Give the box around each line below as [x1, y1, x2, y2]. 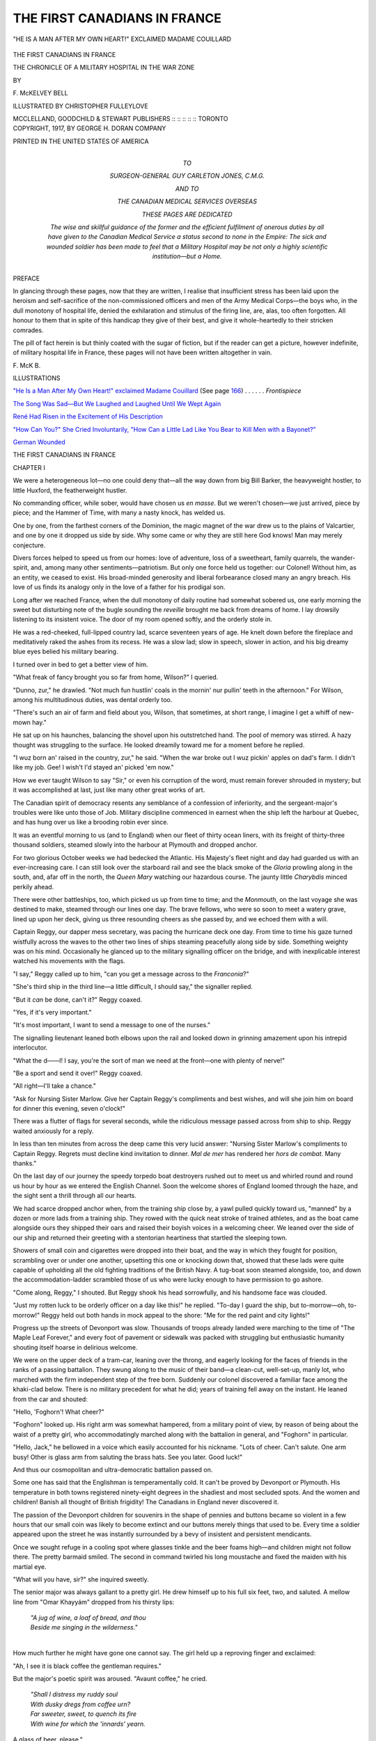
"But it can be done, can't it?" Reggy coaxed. [13, 995, 143, 1004]
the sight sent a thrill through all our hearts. [13, 1192, 137, 1200]
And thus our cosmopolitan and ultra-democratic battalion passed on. [13, 1465, 213, 1474]
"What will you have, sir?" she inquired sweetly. [13, 1575, 149, 1584]
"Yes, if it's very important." [13, 1008, 92, 1016]
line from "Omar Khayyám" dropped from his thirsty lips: [13, 1598, 175, 1606]
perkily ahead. [13, 882, 54, 891]
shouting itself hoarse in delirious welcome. [13, 1343, 138, 1351]
